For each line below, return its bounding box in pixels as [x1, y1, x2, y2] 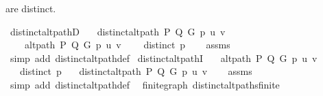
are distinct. [5, 1, 56, 15]
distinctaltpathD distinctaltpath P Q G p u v [10, 24, 226, 38]
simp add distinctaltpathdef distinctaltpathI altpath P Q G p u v [10, 50, 318, 65]
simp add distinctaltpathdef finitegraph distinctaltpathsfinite [10, 77, 280, 91]
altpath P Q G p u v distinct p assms [24, 37, 230, 52]
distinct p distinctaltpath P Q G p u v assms [19, 64, 252, 78]
